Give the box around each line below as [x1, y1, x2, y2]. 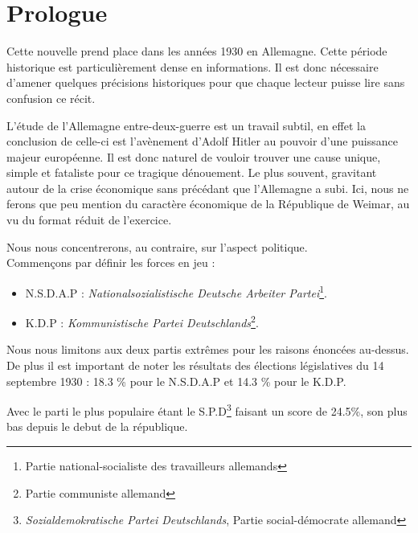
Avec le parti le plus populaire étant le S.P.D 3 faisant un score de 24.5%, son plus [6, 400, 408, 419]
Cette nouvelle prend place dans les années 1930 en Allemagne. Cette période [6, 43, 387, 59]
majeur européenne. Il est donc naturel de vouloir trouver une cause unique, [6, 148, 381, 165]
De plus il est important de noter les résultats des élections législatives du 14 [6, 356, 384, 373]
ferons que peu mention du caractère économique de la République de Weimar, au [6, 195, 410, 212]
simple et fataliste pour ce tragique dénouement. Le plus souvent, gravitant [6, 164, 377, 181]
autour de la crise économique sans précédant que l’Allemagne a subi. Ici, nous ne [6, 179, 409, 196]
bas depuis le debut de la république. [6, 418, 188, 435]
